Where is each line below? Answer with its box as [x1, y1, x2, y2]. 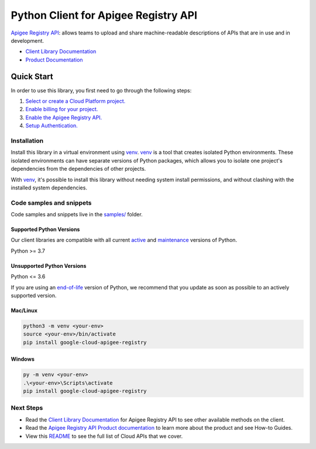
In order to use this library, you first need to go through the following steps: [11, 87, 192, 94]
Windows [11, 355, 35, 362]
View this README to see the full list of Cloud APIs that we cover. [25, 433, 183, 440]
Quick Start [11, 71, 53, 81]
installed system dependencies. [11, 184, 88, 191]
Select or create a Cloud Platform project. [25, 98, 126, 105]
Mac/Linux [11, 307, 38, 314]
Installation [11, 136, 44, 144]
